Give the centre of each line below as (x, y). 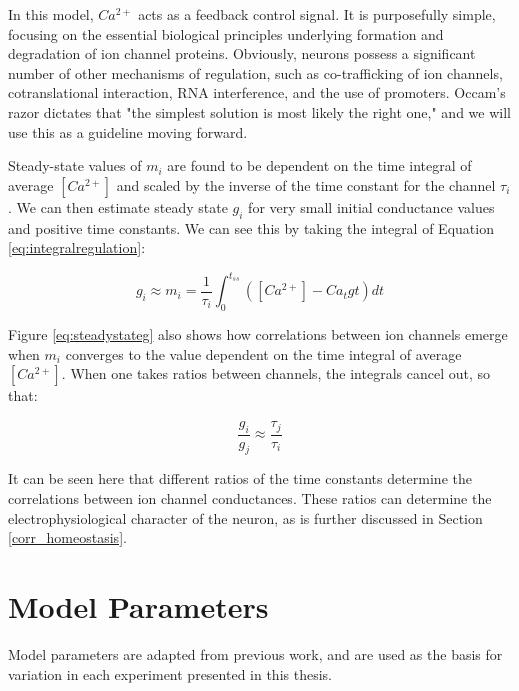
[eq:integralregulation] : (77, 247)
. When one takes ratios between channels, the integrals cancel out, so (276, 373)
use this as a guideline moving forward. (128, 131)
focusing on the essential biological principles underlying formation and (226, 33)
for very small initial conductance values (371, 206)
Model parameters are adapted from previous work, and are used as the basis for (255, 653)
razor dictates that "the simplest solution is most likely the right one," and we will (259, 111)
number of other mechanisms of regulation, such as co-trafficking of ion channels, (255, 72)
